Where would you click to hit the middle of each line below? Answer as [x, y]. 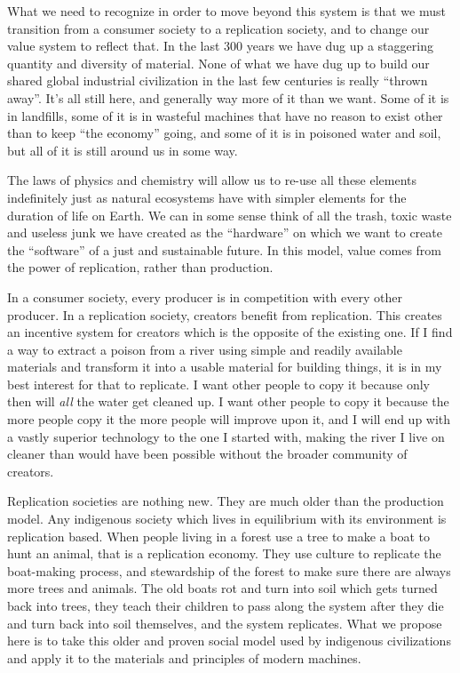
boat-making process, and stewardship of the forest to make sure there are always [229, 570]
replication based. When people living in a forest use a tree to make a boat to [218, 536]
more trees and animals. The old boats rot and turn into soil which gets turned [222, 588]
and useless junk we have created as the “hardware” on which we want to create [225, 232]
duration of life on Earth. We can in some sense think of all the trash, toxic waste [230, 215]
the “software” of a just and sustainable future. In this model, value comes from [225, 249]
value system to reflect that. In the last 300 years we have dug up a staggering [220, 46]
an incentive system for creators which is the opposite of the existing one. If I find [230, 332]
